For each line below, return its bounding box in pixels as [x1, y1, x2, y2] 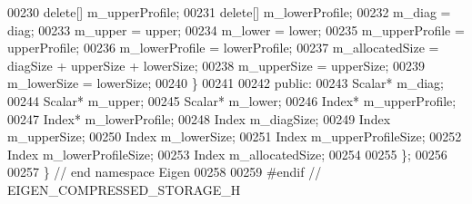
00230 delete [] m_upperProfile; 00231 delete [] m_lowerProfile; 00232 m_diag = [7, 3, 451, 21]
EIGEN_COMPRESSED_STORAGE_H [7, 180, 241, 199]
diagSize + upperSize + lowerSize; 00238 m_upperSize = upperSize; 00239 [7, 55, 426, 74]
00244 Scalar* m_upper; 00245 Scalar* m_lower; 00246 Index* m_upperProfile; [7, 91, 457, 110]
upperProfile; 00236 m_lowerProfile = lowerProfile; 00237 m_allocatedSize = [7, 38, 439, 57]
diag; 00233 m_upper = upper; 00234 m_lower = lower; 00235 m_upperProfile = [7, 20, 465, 39]
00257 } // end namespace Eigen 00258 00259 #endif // [7, 162, 322, 181]
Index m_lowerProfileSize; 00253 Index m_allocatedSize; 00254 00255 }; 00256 [7, 144, 447, 163]
